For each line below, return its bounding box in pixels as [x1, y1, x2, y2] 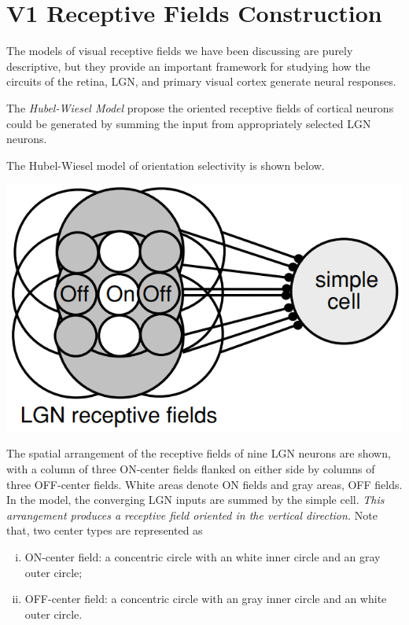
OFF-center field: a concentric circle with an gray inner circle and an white [24, 590, 387, 607]
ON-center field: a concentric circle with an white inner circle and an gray [24, 549, 381, 565]
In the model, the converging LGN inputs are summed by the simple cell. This [6, 491, 385, 508]
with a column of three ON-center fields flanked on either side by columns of [6, 461, 375, 477]
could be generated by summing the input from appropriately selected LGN [6, 115, 371, 131]
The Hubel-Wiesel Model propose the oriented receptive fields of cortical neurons [6, 99, 394, 116]
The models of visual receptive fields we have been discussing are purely [6, 42, 353, 59]
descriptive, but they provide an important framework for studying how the [6, 57, 370, 74]
